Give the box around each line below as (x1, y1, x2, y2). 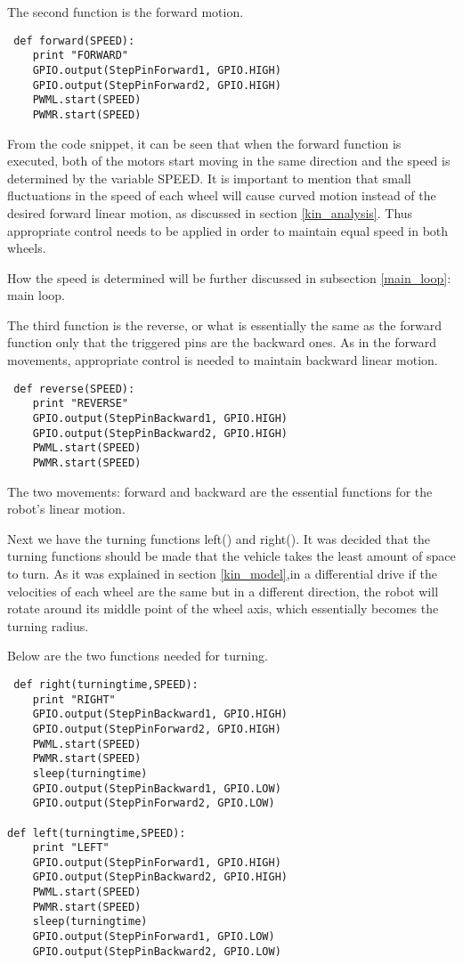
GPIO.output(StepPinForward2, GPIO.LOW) (32, 797, 275, 810)
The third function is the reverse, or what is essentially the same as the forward (7, 315, 443, 334)
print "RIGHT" (32, 693, 116, 706)
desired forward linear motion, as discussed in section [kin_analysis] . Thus (7, 203, 413, 222)
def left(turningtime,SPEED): (7, 826, 186, 839)
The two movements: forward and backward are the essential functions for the (7, 482, 433, 500)
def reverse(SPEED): (13, 382, 135, 395)
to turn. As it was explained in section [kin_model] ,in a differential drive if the (7, 564, 438, 582)
